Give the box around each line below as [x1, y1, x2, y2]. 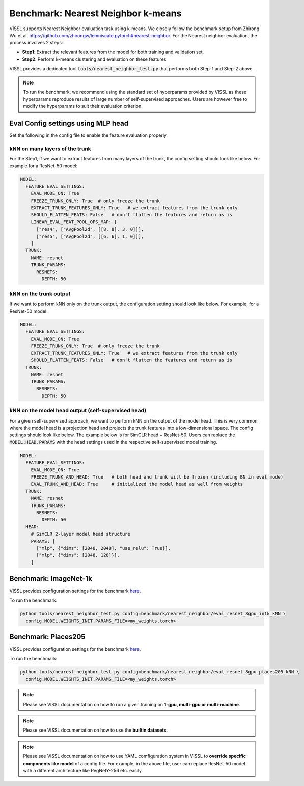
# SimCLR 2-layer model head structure [31, 531, 131, 537]
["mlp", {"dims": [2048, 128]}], [36, 552, 120, 558]
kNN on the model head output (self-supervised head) [9, 407, 147, 414]
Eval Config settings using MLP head [9, 119, 129, 127]
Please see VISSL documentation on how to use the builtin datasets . [23, 727, 168, 733]
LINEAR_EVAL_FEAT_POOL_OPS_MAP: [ [31, 219, 117, 225]
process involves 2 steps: [9, 40, 63, 46]
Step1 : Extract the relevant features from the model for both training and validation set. [22, 49, 204, 55]
